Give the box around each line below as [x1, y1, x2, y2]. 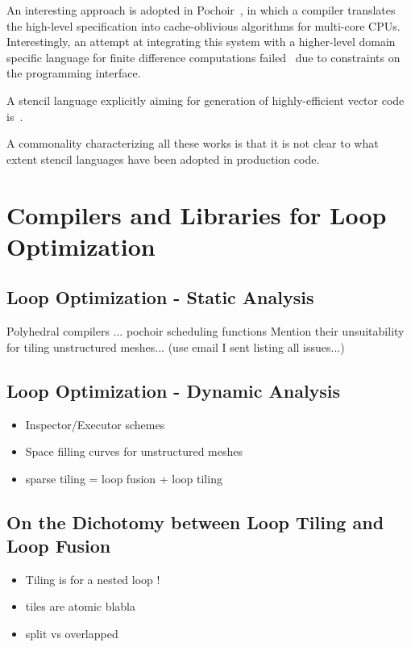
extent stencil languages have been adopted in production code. [6, 150, 320, 167]
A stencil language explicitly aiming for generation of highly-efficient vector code [6, 91, 405, 108]
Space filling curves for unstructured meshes [25, 443, 243, 460]
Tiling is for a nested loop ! [25, 570, 160, 587]
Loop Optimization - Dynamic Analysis [6, 378, 341, 403]
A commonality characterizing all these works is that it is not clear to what [6, 135, 379, 152]
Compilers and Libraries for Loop [6, 198, 387, 231]
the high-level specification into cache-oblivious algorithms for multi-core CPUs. [6, 17, 401, 34]
